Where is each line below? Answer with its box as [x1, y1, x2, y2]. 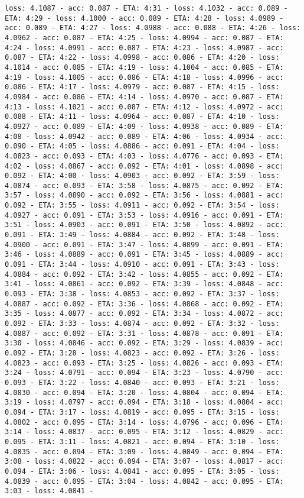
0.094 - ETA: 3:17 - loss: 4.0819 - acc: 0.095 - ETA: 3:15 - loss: [5, 408, 280, 416]
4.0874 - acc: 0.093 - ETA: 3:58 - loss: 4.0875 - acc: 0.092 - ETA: [5, 181, 284, 190]
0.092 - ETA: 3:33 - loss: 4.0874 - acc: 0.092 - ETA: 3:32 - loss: [5, 319, 280, 328]
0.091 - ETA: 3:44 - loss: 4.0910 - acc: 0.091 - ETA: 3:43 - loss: [5, 260, 280, 269]
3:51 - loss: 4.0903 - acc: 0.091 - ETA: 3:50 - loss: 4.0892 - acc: [5, 221, 284, 229]
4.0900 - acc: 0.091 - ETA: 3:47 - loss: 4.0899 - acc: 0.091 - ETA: [5, 240, 284, 249]
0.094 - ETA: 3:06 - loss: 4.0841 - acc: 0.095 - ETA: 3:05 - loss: [5, 467, 280, 476]
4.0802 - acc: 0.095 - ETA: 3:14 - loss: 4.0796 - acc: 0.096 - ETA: [5, 418, 284, 426]
